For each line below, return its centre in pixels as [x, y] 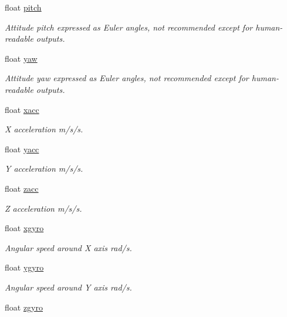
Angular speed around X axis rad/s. [68, 247]
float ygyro [24, 267]
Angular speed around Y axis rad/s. [68, 287]
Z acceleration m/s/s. [43, 208]
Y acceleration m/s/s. [44, 168]
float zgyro [24, 307]
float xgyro [24, 228]
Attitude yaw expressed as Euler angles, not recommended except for [127, 78]
